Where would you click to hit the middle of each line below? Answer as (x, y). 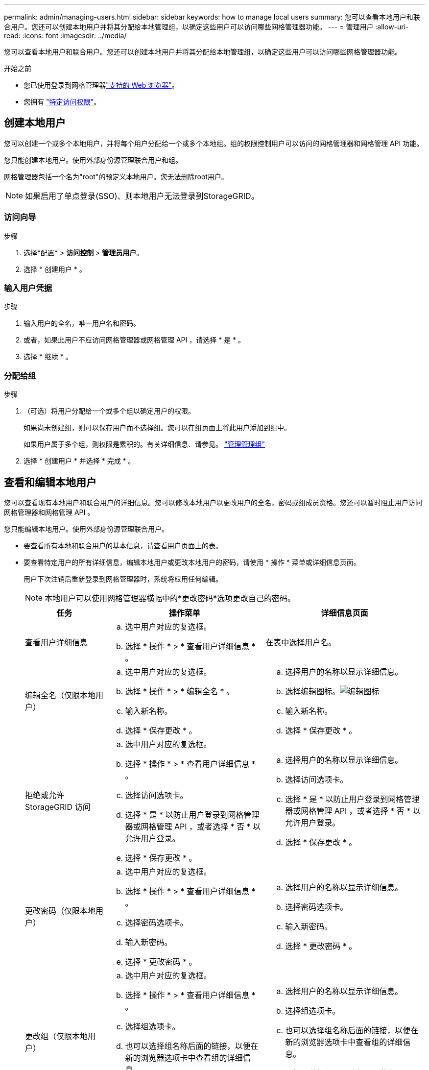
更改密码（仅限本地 (60, 911)
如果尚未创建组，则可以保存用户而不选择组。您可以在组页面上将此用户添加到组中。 (157, 428)
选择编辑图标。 (313, 691)
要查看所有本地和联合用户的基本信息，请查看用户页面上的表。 (123, 545)
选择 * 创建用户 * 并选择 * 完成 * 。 (79, 461)
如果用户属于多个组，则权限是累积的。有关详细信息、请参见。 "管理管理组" (144, 444)
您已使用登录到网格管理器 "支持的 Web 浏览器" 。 (101, 85)
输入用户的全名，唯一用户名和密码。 (82, 323)
